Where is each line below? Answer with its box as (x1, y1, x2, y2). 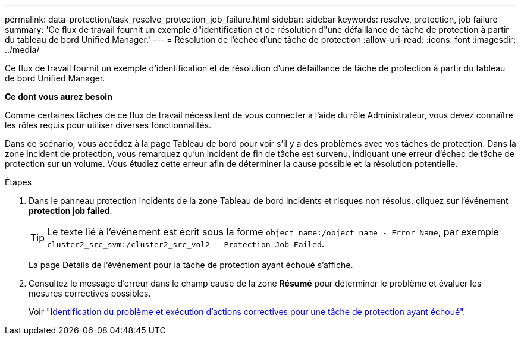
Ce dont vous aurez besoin (5, 92, 112, 102)
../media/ (5, 45, 40, 55)
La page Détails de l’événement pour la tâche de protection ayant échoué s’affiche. (29, 260, 353, 270)
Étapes (5, 177, 32, 187)
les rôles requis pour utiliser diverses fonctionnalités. (5, 120, 212, 130)
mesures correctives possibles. (29, 288, 151, 298)
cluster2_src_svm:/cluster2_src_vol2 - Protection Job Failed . (47, 238, 325, 250)
